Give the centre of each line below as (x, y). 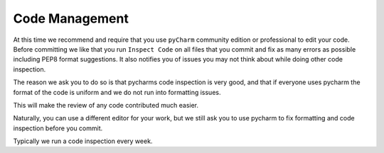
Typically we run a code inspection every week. (83, 141)
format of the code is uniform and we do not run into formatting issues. (117, 92)
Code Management (71, 18)
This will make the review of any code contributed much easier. (106, 105)
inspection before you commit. (58, 128)
